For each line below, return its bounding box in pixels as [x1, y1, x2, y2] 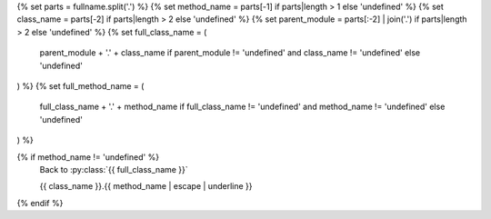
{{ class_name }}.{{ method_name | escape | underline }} [39, 181, 253, 192]
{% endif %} [16, 197, 64, 208]
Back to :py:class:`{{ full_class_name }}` [39, 164, 188, 174]
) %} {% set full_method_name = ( [16, 80, 145, 91]
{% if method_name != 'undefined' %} [16, 151, 159, 163]
